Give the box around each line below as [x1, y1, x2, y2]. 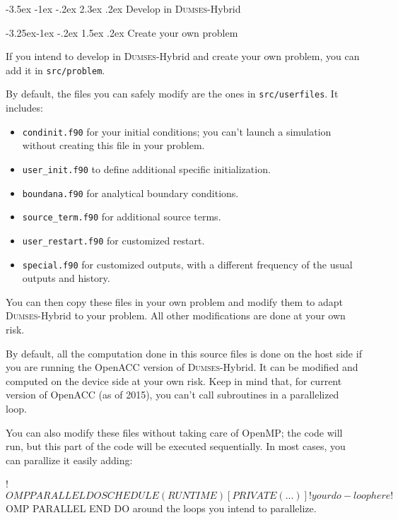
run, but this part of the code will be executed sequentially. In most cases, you [6, 439, 346, 454]
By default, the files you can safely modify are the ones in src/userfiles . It [6, 86, 339, 101]
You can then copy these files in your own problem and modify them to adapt [6, 294, 344, 309]
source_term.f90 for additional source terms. [22, 209, 221, 224]
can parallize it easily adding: [6, 452, 133, 467]
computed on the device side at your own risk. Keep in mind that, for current [6, 373, 342, 388]
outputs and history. [22, 271, 110, 285]
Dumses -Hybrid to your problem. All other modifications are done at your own [6, 308, 346, 323]
